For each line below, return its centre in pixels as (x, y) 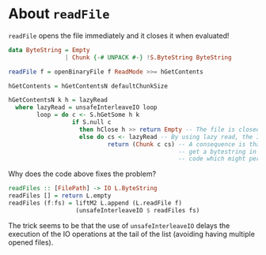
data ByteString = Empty (49, 50)
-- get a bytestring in (217, 152)
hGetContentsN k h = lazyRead (58, 100)
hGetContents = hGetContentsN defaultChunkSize (88, 86)
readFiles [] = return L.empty (60, 196)
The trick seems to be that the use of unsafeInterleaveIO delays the (119, 225)
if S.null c (91, 122)
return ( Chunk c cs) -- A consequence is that (185, 144)
